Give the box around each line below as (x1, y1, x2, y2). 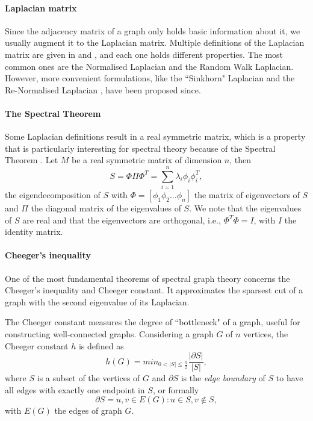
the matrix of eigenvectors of (194, 189, 300, 201)
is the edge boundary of (181, 372, 265, 384)
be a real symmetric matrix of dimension (72, 154, 222, 166)
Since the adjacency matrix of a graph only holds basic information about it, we (5, 24, 300, 37)
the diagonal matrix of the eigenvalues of (31, 202, 181, 214)
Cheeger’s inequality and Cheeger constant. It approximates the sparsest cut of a (5, 284, 303, 296)
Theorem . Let (5, 154, 58, 166)
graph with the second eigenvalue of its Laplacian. (5, 295, 190, 308)
